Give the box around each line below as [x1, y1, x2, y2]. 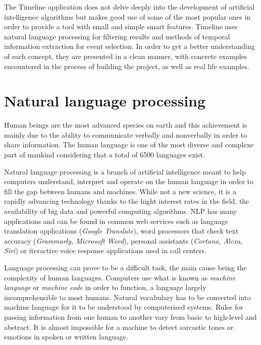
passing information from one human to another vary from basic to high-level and [4, 311, 257, 322]
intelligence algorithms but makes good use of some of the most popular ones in [4, 11, 251, 22]
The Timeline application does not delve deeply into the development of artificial [4, 2, 254, 12]
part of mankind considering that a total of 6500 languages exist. [4, 149, 205, 160]
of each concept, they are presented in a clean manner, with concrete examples [4, 50, 247, 61]
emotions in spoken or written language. [4, 331, 128, 342]
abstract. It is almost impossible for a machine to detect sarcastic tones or [4, 321, 234, 332]
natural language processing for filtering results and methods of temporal [4, 31, 230, 41]
